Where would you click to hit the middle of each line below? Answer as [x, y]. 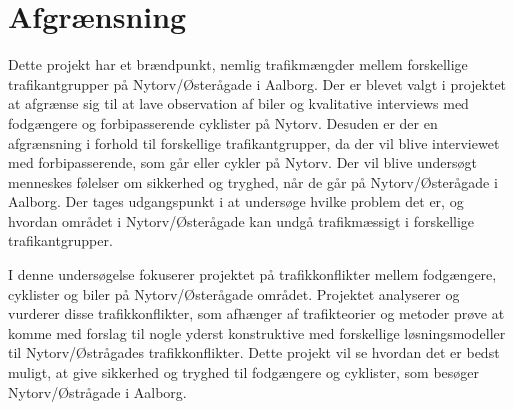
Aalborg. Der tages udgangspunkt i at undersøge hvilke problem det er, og [236, 201]
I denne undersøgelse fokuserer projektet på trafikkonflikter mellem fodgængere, [252, 274]
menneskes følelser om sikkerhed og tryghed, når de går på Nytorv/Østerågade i [253, 181]
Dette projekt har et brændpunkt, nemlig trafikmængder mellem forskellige [238, 64]
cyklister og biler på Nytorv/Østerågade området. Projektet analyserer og [234, 293]
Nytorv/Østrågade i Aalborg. [97, 391]
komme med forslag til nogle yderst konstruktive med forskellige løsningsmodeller [257, 332]
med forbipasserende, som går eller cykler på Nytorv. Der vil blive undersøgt [243, 162]
